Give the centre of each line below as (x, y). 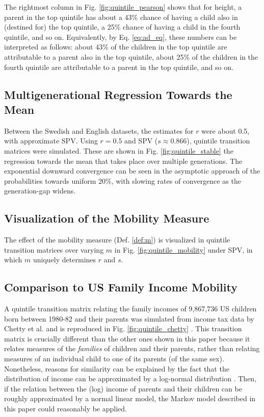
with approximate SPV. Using (51, 141)
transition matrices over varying (54, 249)
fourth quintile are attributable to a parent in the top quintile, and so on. (119, 67)
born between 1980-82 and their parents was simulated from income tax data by (129, 318)
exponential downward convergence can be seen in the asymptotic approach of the (132, 171)
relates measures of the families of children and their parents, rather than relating (132, 348)
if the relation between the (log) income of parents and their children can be (123, 388)
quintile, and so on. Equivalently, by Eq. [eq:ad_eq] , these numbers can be (121, 36)
